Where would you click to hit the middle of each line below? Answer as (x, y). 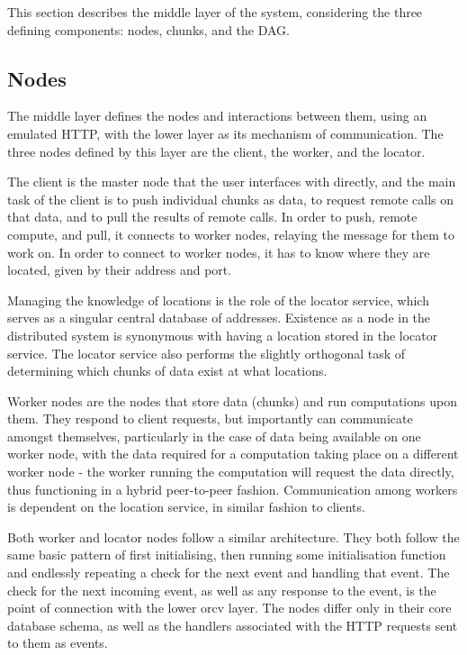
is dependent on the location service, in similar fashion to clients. (186, 507)
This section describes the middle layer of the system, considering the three (215, 12)
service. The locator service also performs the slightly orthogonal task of (207, 353)
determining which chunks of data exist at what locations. (167, 371)
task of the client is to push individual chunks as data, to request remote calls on (231, 199)
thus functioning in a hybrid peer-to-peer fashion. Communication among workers (233, 489)
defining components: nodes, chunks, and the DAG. (148, 29)
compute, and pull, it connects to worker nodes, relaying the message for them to (231, 234)
